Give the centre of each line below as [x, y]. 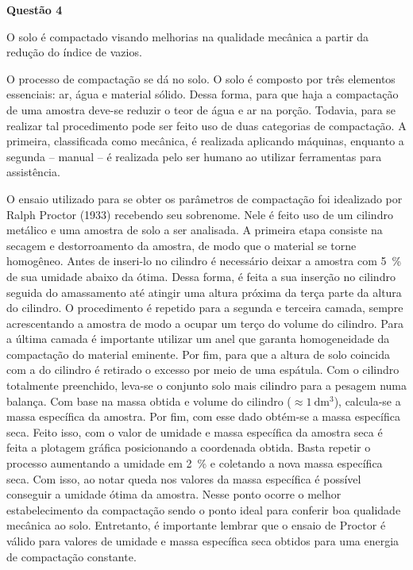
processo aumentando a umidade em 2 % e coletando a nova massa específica [195, 463]
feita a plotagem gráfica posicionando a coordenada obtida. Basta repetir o [189, 447]
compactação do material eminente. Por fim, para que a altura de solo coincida [199, 354]
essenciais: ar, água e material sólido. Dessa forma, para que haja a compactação [203, 94]
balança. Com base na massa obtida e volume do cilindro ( [149, 401]
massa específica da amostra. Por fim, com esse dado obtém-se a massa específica [203, 416]
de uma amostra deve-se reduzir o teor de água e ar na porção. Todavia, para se [201, 109]
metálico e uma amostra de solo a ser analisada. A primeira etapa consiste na [195, 230]
